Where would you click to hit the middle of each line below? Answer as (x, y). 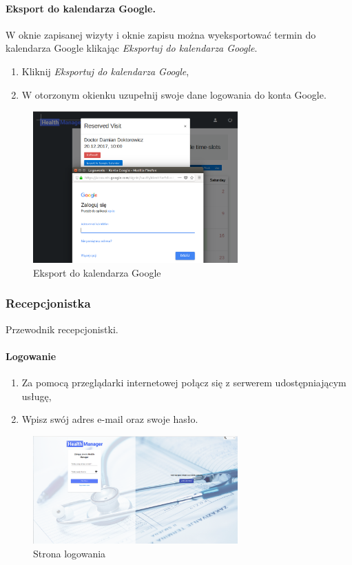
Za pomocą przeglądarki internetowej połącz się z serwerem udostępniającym (184, 383)
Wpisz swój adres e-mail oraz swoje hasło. (110, 419)
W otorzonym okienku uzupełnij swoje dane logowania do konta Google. (174, 94)
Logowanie (31, 356)
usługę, (37, 396)
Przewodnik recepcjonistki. (62, 329)
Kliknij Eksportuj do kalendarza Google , (105, 71)
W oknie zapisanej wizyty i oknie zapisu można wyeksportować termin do (161, 34)
